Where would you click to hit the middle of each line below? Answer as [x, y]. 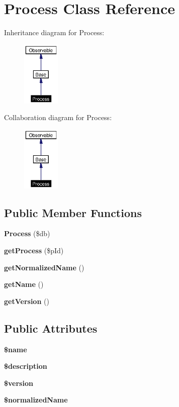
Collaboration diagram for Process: [58, 117]
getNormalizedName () [44, 267]
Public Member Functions [73, 212]
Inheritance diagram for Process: [54, 32]
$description [26, 366]
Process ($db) [27, 233]
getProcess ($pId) [34, 250]
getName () [24, 284]
